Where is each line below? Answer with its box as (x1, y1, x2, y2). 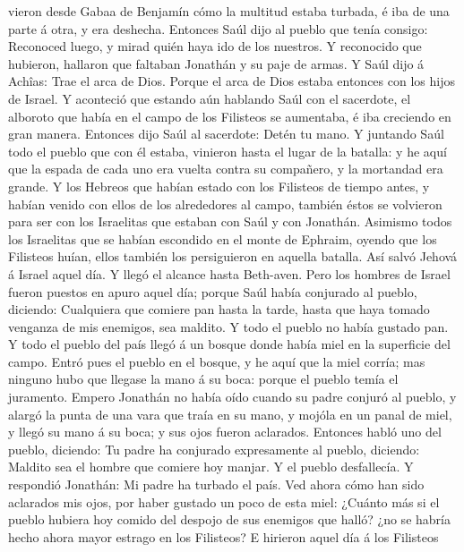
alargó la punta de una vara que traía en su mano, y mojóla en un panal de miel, (8, 404, 452, 423)
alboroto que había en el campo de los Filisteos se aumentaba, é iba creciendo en (8, 106, 451, 125)
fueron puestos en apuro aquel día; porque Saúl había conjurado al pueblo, (8, 282, 417, 301)
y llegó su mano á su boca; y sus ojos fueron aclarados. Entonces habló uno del (8, 422, 442, 441)
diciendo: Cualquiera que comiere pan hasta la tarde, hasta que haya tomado (8, 300, 430, 318)
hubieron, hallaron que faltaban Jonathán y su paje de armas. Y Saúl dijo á (8, 54, 425, 72)
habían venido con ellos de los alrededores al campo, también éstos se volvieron (8, 194, 443, 213)
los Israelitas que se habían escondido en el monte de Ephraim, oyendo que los (8, 229, 437, 248)
